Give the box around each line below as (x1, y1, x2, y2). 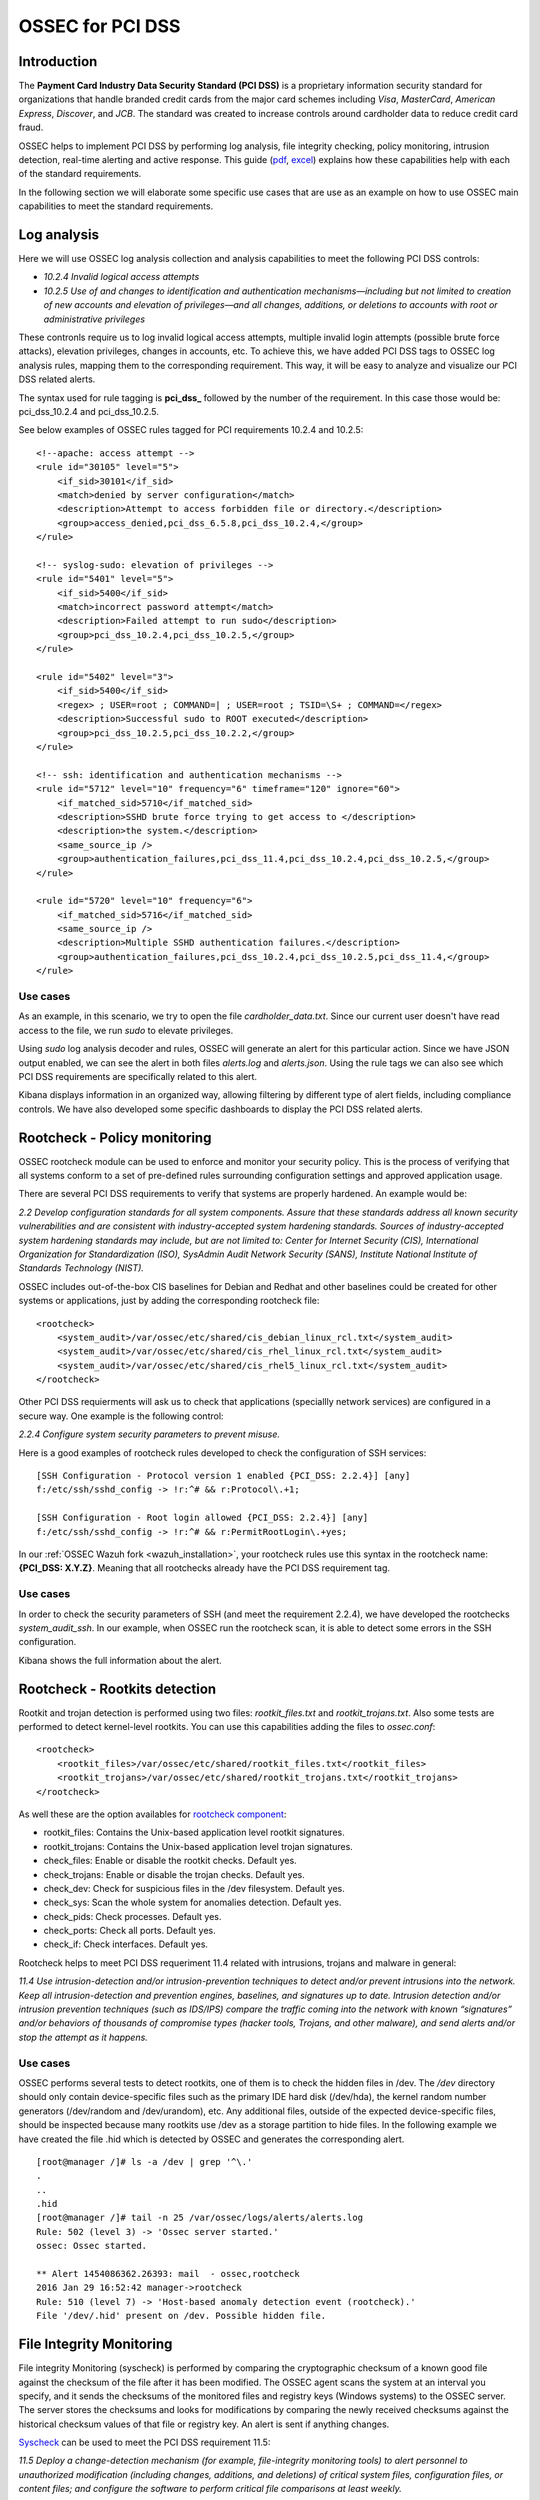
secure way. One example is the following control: (18, 1410, 224, 1422)
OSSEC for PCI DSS (18, 15, 181, 37)
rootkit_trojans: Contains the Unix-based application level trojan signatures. (43, 1840, 354, 1852)
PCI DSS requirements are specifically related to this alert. (18, 1070, 258, 1082)
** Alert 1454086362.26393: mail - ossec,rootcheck (36, 2268, 300, 2280)
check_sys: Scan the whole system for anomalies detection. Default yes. (43, 1896, 342, 1909)
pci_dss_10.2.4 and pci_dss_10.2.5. (18, 406, 160, 417)
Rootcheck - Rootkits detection (18, 1680, 217, 1697)
